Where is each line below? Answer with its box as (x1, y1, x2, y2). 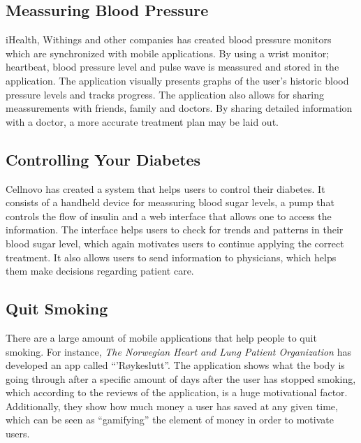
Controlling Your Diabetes (6, 148, 201, 170)
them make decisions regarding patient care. (6, 263, 194, 278)
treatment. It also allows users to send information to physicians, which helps (6, 249, 337, 264)
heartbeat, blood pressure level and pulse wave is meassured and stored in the (6, 59, 339, 74)
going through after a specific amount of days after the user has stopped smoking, (6, 371, 356, 386)
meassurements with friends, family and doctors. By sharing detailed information (6, 101, 353, 115)
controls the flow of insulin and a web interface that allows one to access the (6, 208, 332, 223)
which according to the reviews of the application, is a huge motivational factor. (6, 385, 348, 400)
